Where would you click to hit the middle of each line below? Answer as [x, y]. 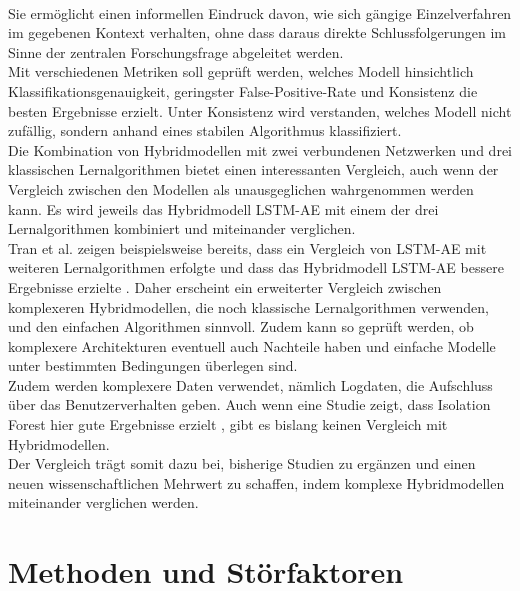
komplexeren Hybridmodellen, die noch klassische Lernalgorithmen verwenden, [248, 306]
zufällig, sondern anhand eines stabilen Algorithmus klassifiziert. [205, 130]
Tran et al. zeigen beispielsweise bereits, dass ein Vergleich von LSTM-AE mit [247, 247]
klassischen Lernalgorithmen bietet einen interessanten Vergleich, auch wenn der [253, 169]
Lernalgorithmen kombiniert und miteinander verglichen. [182, 228]
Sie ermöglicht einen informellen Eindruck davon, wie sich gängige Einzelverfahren [260, 12]
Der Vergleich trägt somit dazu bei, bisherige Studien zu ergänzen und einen [242, 463]
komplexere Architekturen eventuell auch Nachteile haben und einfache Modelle [252, 345]
